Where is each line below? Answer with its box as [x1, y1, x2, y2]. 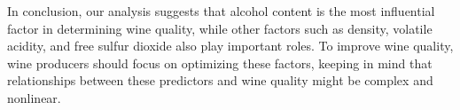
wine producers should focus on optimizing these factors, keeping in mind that [7, 53, 433, 72]
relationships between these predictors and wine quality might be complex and [7, 71, 433, 90]
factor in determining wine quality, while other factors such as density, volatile [7, 19, 433, 37]
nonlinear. [7, 88, 61, 106]
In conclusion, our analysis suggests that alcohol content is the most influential [7, 2, 435, 20]
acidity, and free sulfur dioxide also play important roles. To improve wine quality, [7, 36, 454, 55]
